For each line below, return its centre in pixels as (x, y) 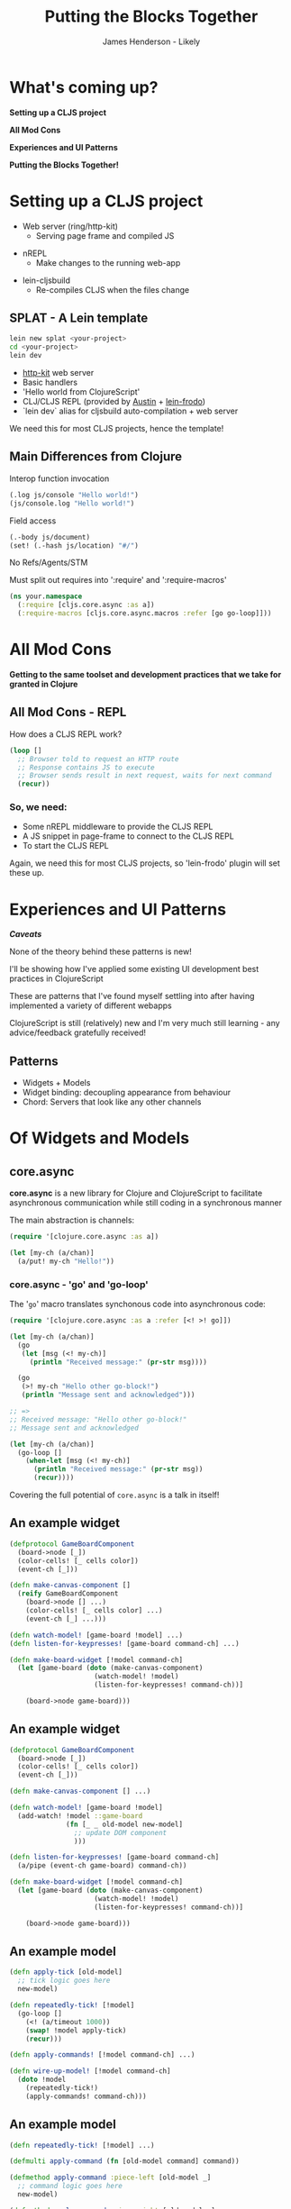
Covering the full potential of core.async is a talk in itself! (114, 1495)
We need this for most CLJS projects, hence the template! (117, 429)
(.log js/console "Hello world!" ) (74, 495)
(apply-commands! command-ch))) (86, 2096)
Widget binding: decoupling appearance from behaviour (127, 1093)
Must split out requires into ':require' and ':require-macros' (118, 580)
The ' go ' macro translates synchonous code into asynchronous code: (137, 1304)
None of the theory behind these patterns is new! (100, 951)
